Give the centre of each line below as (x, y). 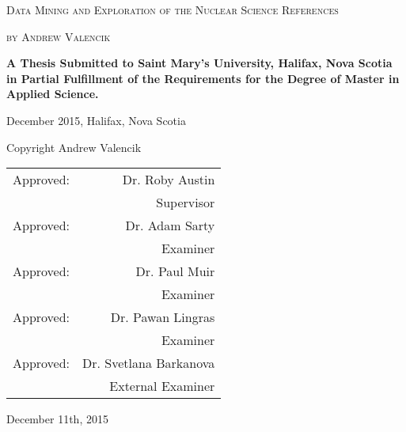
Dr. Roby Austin (169, 180)
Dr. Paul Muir (175, 271)
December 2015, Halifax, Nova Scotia (96, 120)
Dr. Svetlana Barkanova (149, 363)
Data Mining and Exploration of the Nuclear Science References (173, 9)
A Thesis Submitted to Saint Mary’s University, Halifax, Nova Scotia (199, 63)
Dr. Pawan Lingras (163, 317)
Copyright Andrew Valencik (74, 147)
